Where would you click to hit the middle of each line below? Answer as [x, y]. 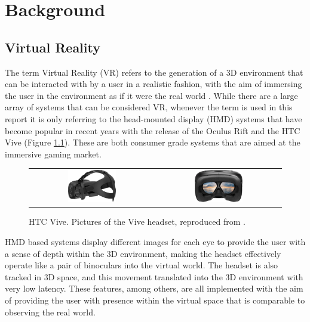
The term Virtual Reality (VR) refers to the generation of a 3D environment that [154, 72]
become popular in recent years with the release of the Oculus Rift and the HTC [153, 130]
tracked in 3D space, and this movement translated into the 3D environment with [154, 276]
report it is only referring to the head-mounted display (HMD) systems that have [154, 118]
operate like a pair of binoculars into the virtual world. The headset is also [142, 265]
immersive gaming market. [53, 154]
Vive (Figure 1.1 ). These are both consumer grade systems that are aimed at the [153, 142]
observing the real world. [50, 312]
